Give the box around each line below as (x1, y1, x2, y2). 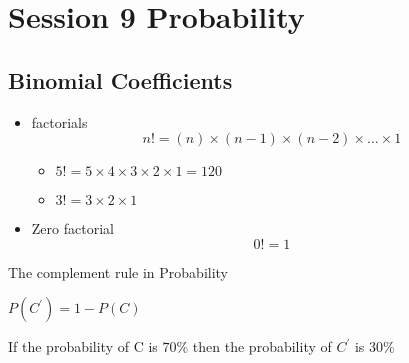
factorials (31, 111, 88, 132)
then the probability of (192, 336, 332, 357)
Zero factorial (31, 218, 114, 239)
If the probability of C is (8, 336, 158, 357)
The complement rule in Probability (8, 261, 229, 282)
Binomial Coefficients (8, 64, 233, 95)
